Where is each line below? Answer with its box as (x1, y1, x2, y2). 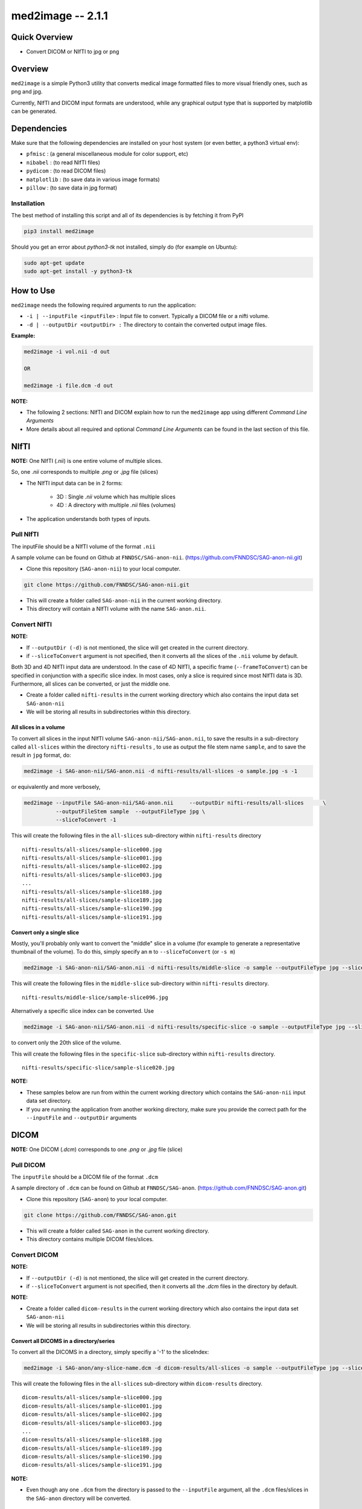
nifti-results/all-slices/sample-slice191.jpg (22, 913, 162, 920)
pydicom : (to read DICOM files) (26, 167, 106, 174)
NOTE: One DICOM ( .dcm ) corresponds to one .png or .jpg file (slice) (11, 1146, 183, 1153)
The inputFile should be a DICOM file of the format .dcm (11, 1173, 158, 1180)
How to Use (11, 286, 56, 296)
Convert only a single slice (11, 928, 80, 936)
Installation (11, 199, 45, 208)
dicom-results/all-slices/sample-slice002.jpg (22, 1411, 162, 1418)
